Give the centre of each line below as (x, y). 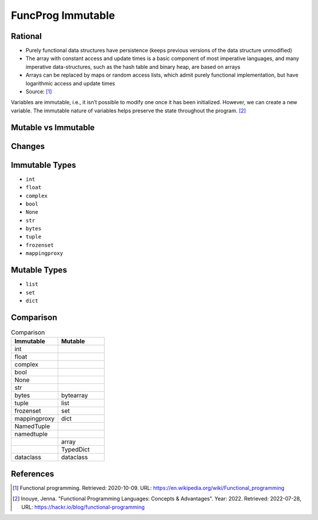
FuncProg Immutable (63, 15)
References (32, 474)
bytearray (74, 396)
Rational (26, 36)
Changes (28, 146)
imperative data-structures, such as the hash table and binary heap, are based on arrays (133, 67)
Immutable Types (44, 165)
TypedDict (75, 449)
